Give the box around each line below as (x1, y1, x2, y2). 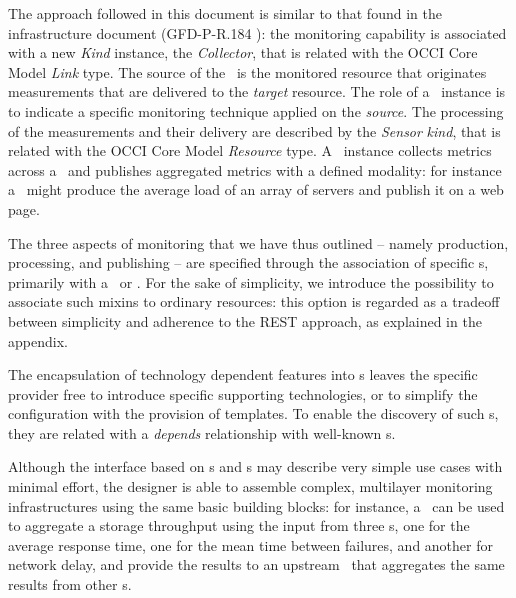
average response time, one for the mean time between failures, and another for (8, 534, 493, 555)
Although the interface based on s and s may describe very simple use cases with (8, 456, 503, 477)
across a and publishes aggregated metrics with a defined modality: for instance (8, 159, 502, 180)
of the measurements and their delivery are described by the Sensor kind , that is (8, 120, 501, 141)
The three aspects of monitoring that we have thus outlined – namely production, (8, 232, 509, 253)
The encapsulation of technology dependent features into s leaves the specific (8, 364, 478, 385)
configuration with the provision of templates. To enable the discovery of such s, (8, 403, 499, 424)
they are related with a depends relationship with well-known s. (8, 422, 396, 443)
